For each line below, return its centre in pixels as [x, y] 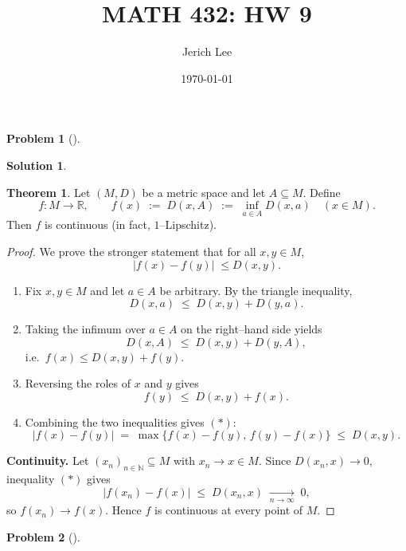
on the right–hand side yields [252, 329]
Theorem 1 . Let [49, 192]
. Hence [123, 510]
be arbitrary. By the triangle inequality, [256, 290]
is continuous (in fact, [98, 224]
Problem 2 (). [43, 536]
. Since [275, 460]
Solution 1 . [37, 165]
